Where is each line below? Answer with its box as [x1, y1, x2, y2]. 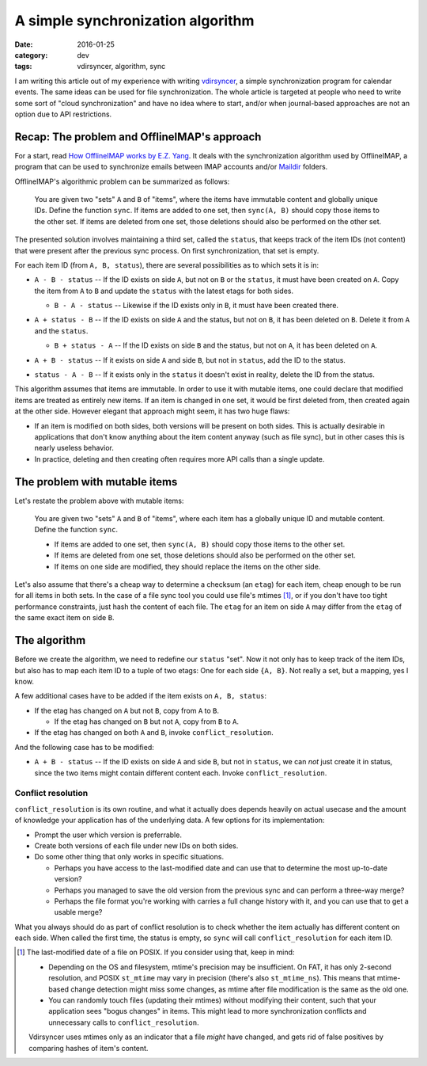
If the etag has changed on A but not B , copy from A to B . [34, 706, 220, 715]
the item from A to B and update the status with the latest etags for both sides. [34, 286, 294, 295]
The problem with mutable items [14, 475, 178, 489]
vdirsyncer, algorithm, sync [77, 62, 166, 71]
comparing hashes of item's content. [28, 1043, 149, 1053]
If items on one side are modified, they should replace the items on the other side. [54, 562, 321, 571]
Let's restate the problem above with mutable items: [14, 496, 184, 505]
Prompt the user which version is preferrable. [34, 830, 182, 839]
